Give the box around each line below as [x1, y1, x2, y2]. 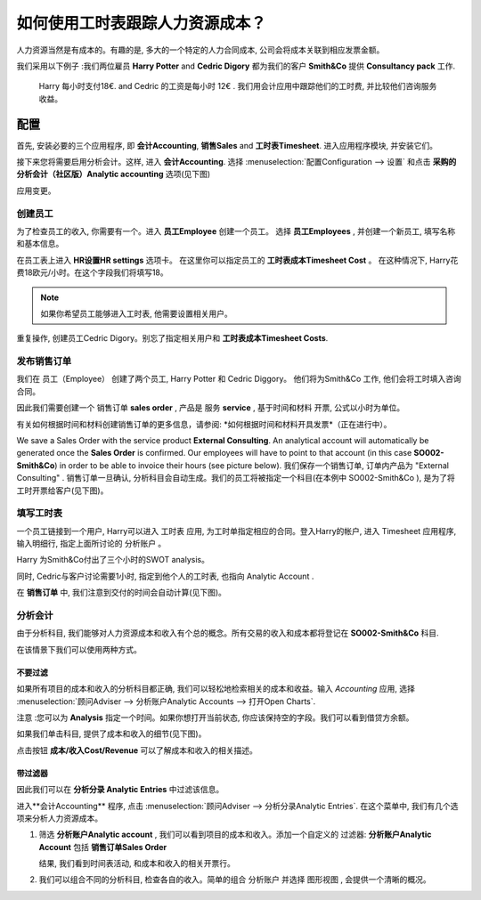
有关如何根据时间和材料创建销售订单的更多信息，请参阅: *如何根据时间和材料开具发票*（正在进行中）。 [16, 418, 392, 429]
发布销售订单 [16, 355, 72, 368]
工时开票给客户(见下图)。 [16, 485, 109, 496]
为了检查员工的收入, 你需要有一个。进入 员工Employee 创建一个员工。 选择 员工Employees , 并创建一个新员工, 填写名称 [16, 225, 456, 236]
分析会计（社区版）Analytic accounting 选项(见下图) [16, 169, 211, 180]
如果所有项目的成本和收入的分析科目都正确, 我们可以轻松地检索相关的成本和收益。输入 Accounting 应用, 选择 [16, 684, 416, 694]
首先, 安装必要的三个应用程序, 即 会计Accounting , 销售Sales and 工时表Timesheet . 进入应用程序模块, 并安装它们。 [16, 140, 438, 150]
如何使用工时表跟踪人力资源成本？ [16, 13, 267, 33]
